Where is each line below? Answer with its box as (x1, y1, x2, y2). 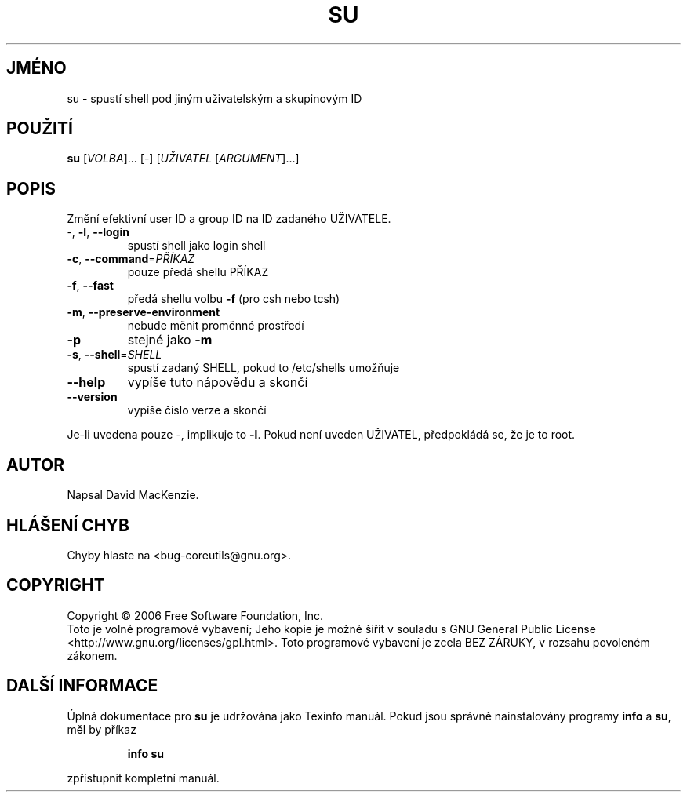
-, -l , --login (67, 225, 129, 239)
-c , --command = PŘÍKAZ (67, 252, 195, 266)
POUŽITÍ (6, 118, 73, 139)
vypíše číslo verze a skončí (127, 403, 267, 417)
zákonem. (67, 648, 118, 662)
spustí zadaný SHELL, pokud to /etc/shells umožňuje (127, 361, 400, 375)
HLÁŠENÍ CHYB (6, 515, 129, 535)
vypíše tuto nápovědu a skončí (127, 374, 308, 391)
